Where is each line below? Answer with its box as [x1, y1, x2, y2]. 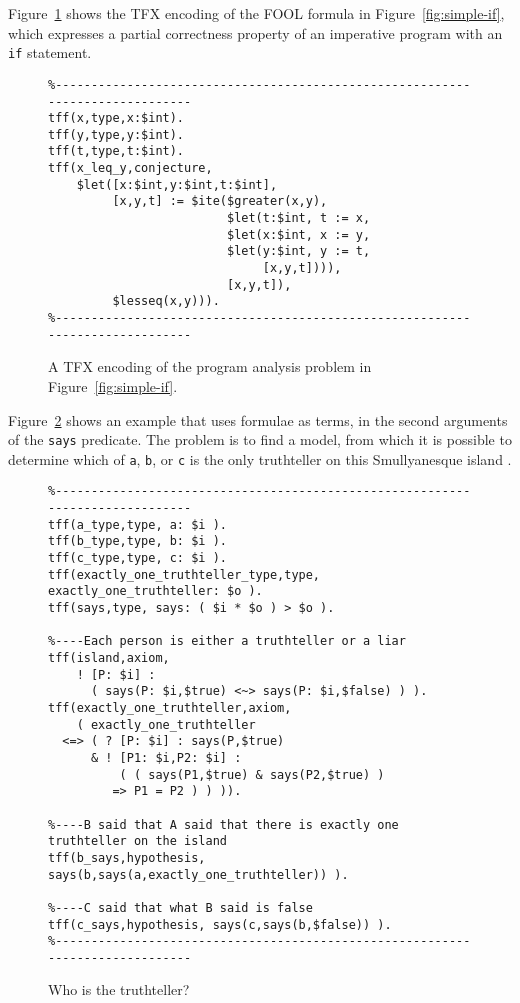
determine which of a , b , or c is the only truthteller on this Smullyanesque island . [8, 448, 512, 469]
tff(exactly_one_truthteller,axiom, [48, 700, 292, 715]
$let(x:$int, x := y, [226, 227, 371, 242]
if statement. [8, 42, 92, 63]
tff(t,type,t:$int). [48, 144, 185, 159]
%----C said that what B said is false [48, 900, 313, 915]
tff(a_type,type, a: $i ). [48, 517, 227, 532]
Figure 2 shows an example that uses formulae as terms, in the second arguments [8, 409, 508, 430]
